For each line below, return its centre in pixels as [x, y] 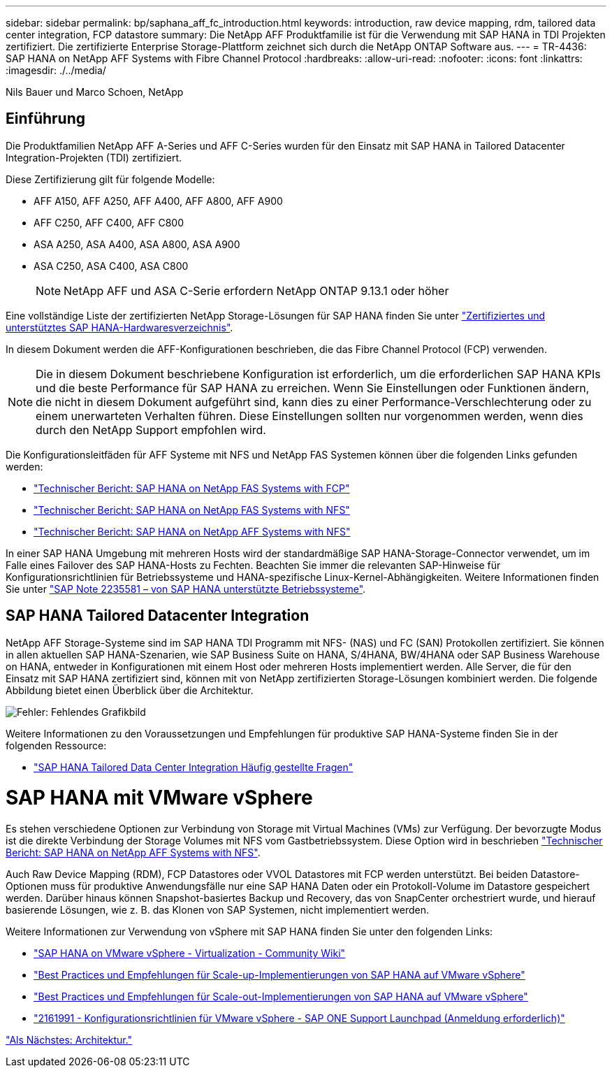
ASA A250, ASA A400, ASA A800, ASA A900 [137, 244]
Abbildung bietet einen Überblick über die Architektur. [130, 690]
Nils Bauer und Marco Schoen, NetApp [95, 92]
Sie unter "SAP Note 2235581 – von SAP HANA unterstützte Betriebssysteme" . [186, 589]
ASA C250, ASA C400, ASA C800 [111, 266]
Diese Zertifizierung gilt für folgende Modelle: [110, 179]
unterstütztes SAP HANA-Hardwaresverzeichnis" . [119, 327]
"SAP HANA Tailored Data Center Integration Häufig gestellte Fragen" [194, 767]
